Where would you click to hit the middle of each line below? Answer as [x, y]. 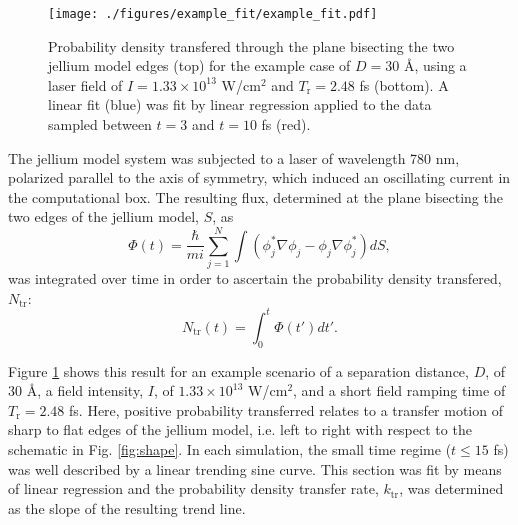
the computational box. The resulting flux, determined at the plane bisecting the [255, 196]
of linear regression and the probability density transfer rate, [193, 488]
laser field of [85, 84]
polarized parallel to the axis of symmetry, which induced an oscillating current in [259, 177]
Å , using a [435, 65]
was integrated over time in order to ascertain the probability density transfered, [255, 278]
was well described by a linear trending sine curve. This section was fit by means [255, 468]
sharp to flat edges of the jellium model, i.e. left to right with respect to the [240, 429]
